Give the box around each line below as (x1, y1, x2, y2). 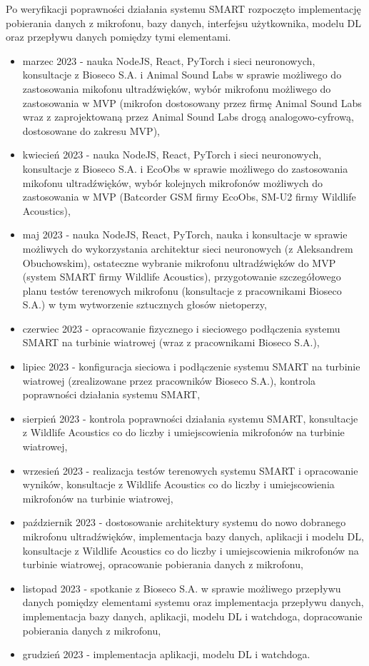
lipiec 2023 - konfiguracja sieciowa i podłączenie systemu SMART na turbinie (22, 359, 360, 374)
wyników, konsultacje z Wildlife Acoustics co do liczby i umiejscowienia (22, 477, 335, 492)
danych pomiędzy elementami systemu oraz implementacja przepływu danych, (22, 595, 364, 610)
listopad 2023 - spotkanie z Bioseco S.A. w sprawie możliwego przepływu (22, 580, 341, 595)
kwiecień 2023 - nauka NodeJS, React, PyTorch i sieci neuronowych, (22, 147, 322, 162)
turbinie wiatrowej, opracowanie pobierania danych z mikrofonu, (22, 557, 303, 572)
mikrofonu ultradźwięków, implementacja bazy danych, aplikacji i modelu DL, (22, 529, 364, 543)
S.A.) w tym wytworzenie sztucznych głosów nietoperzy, (22, 297, 267, 312)
